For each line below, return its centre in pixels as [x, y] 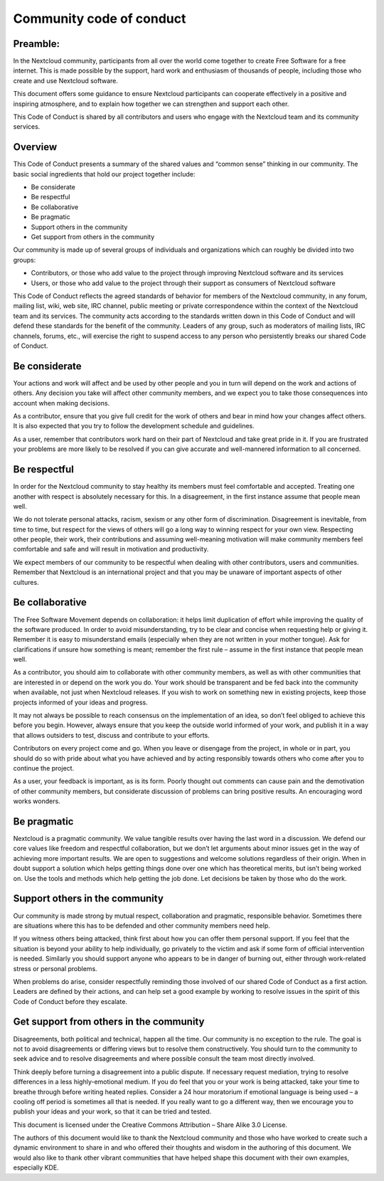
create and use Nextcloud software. [66, 80]
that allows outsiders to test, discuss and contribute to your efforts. [111, 735]
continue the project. [44, 768]
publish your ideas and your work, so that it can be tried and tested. [112, 1112]
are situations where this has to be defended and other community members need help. [142, 926]
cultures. [26, 582]
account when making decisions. [62, 403]
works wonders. [37, 801]
